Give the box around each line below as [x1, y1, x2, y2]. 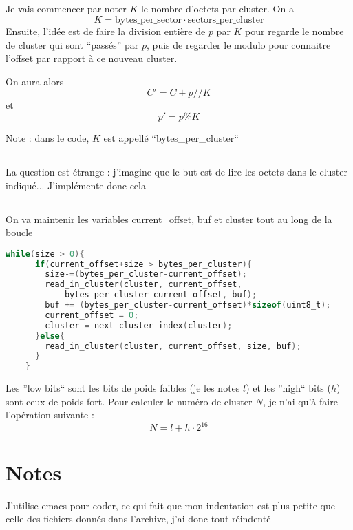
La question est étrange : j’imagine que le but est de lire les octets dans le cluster [6, 164, 347, 178]
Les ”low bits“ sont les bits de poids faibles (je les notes [6, 381, 240, 395]
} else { [34, 330, 65, 341]
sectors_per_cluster [187, 14, 264, 25]
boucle [6, 225, 33, 240]
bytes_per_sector [115, 14, 182, 25]
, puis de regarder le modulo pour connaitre [147, 37, 331, 52]
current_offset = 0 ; [45, 310, 139, 320]
